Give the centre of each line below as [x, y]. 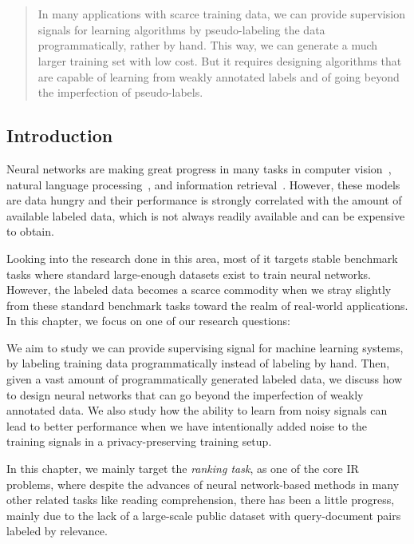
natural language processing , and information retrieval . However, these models [203, 184]
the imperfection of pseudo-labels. [120, 92]
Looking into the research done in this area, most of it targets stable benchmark [202, 258]
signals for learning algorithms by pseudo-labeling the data [181, 29]
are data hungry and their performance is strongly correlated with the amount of [204, 200]
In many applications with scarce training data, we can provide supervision [221, 14]
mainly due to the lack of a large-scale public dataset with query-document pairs [204, 515]
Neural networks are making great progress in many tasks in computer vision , [199, 168]
